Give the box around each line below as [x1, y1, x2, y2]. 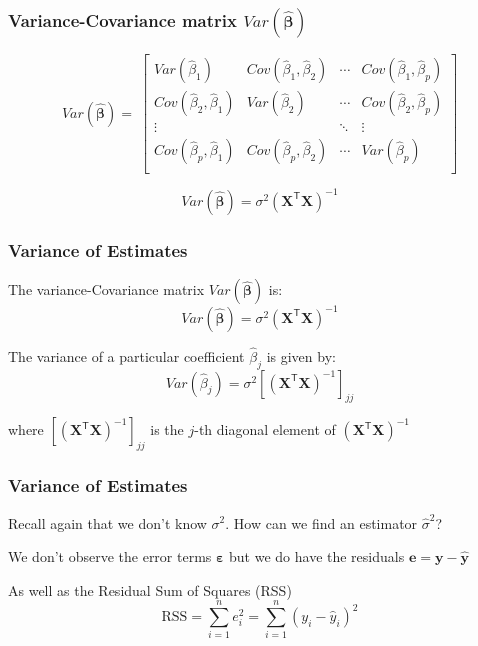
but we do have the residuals [229, 546, 405, 567]
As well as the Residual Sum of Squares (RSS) [8, 579, 292, 600]
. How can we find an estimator [225, 512, 418, 533]
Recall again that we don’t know [8, 512, 207, 533]
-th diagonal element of [194, 419, 336, 440]
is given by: [266, 345, 336, 366]
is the [150, 419, 184, 440]
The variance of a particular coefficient [8, 345, 245, 366]
